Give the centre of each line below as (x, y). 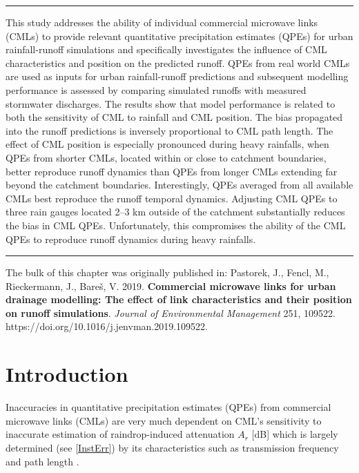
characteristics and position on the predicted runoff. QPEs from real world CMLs (178, 62)
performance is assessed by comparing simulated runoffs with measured (156, 89)
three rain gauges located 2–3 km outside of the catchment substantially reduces (175, 212)
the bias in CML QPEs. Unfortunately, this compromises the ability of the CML (176, 225)
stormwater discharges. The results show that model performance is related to (171, 103)
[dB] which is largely (295, 434)
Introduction (67, 374)
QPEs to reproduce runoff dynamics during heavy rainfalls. (131, 239)
